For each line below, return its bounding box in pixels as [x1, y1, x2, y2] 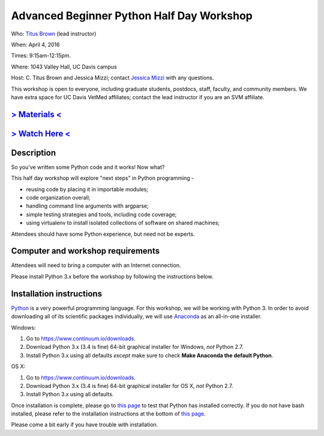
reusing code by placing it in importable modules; [26, 185, 149, 192]
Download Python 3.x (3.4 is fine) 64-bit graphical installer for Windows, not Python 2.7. [26, 343, 244, 351]
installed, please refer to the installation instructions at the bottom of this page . [11, 410, 206, 417]
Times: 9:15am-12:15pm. [11, 52, 71, 60]
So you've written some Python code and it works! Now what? [11, 163, 165, 171]
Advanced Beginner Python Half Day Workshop [11, 9, 253, 22]
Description [11, 147, 56, 158]
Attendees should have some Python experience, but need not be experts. [11, 230, 195, 238]
